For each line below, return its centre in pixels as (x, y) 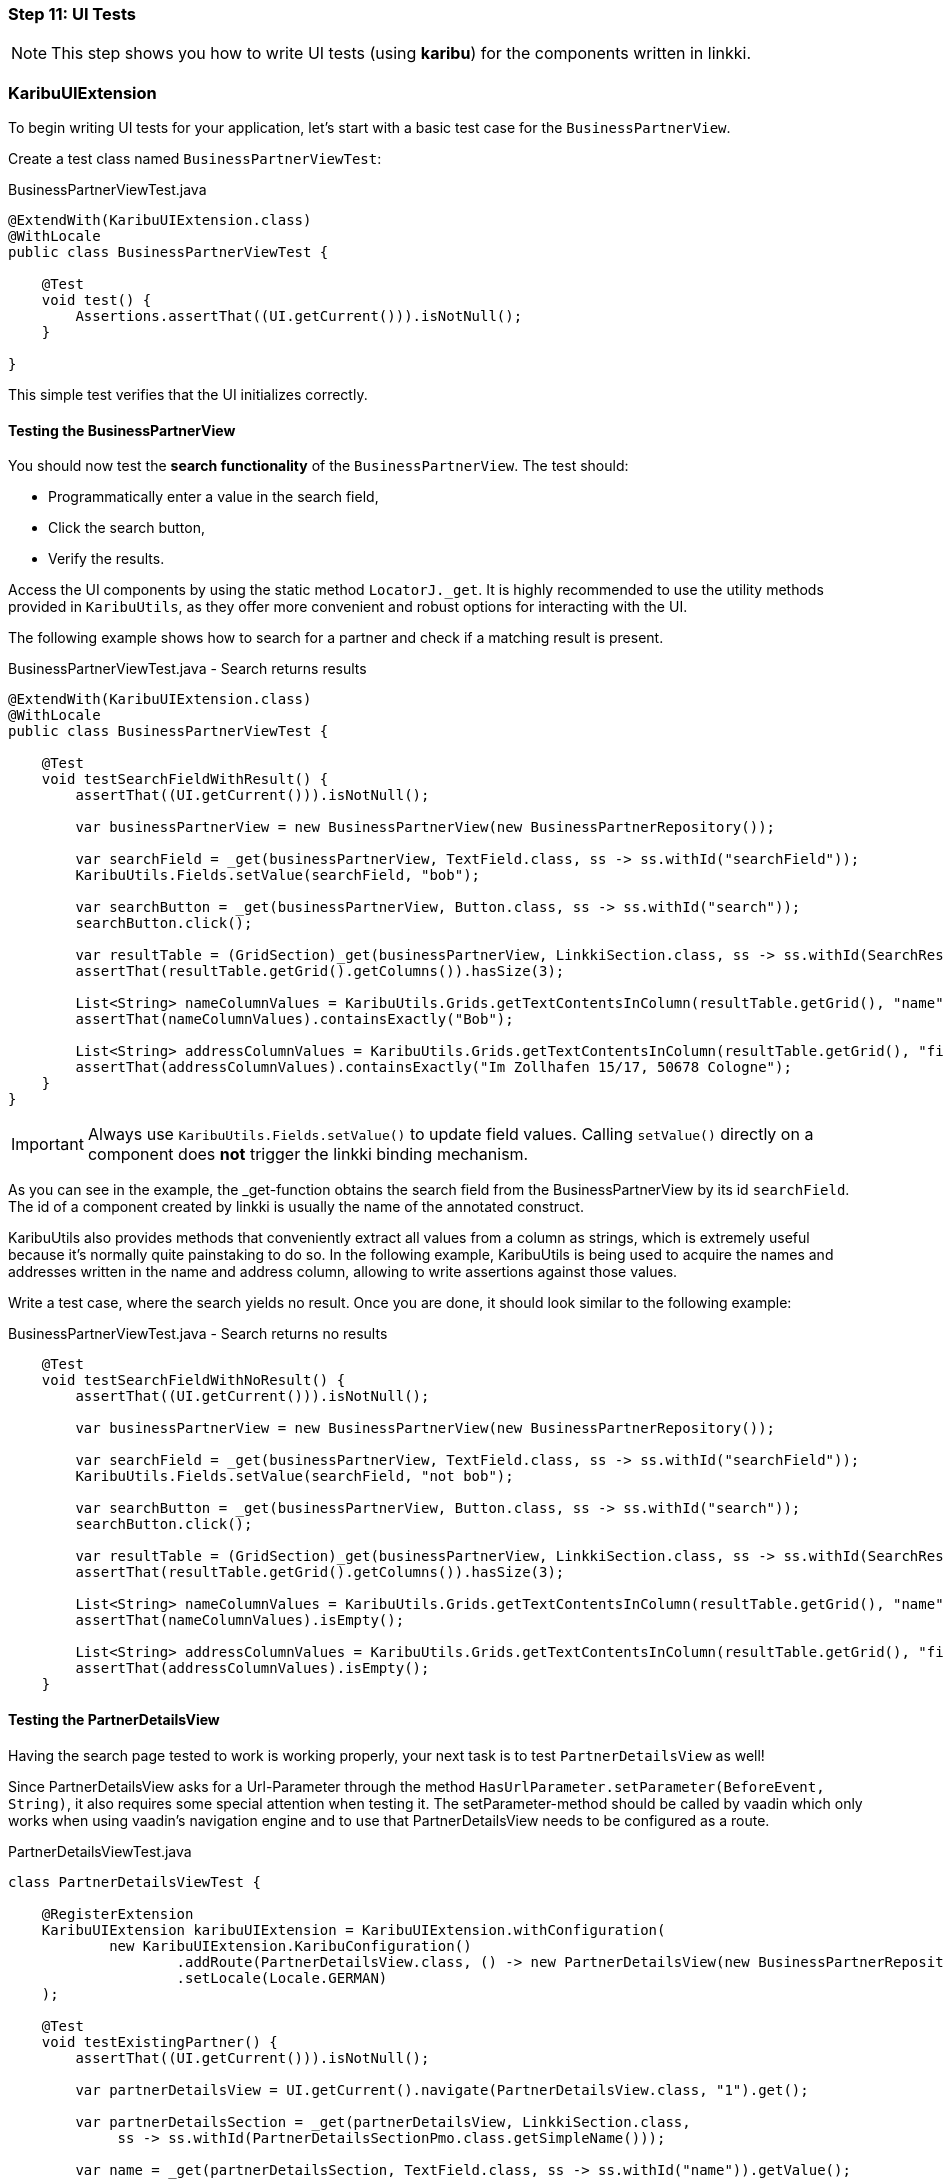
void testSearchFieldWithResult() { (185, 779)
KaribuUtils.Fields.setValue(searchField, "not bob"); (294, 1476)
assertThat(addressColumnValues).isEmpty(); (252, 1668)
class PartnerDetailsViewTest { (134, 1881)
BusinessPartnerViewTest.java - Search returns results (187, 669)
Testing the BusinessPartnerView (122, 430)
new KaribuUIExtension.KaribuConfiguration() (290, 1945)
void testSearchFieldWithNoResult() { (193, 1380)
